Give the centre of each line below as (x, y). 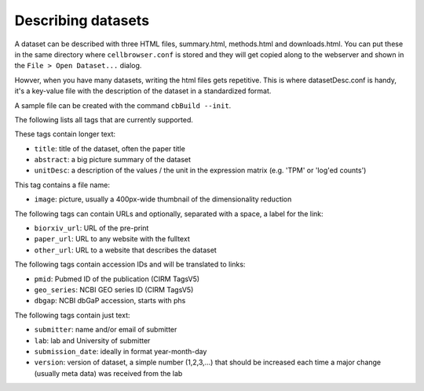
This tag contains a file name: (62, 185)
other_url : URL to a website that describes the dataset (126, 250)
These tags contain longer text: (65, 134)
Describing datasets (82, 20)
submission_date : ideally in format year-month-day (121, 351)
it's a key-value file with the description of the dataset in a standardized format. (143, 91)
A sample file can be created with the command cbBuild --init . (123, 105)
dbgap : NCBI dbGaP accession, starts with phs (110, 301)
